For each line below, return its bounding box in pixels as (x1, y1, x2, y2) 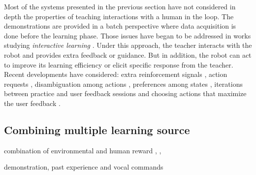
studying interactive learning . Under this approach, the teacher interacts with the (4, 40, 252, 50)
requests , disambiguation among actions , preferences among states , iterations (4, 78, 243, 89)
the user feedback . (4, 98, 61, 108)
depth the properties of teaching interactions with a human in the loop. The (4, 11, 234, 21)
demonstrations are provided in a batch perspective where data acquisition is (4, 21, 236, 31)
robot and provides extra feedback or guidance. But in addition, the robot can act (4, 49, 252, 60)
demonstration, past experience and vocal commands (4, 162, 163, 172)
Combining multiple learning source (4, 122, 190, 137)
